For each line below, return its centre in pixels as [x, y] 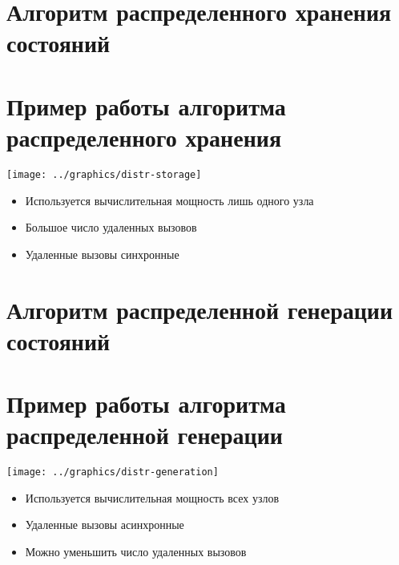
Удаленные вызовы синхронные [102, 254]
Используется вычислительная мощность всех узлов [152, 497]
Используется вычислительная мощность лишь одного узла [169, 200]
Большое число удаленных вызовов [111, 227]
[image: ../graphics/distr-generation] [113, 472]
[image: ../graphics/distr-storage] [104, 174]
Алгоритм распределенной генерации [200, 309]
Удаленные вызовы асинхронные [105, 525]
